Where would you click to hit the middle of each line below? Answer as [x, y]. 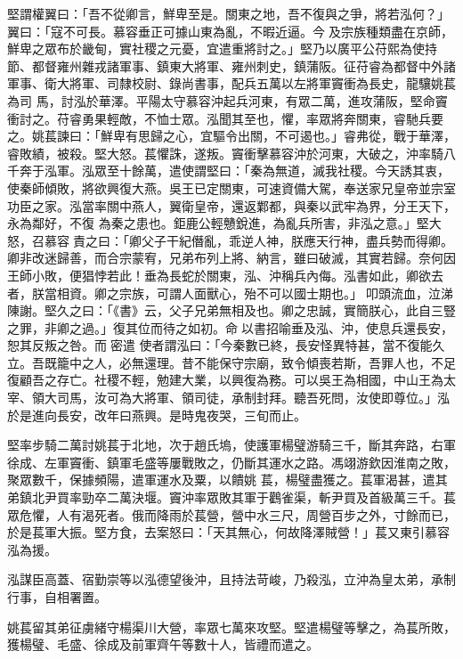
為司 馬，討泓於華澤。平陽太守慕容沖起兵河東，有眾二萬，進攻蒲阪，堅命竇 [227, 100]
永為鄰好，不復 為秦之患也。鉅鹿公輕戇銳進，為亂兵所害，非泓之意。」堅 [218, 223]
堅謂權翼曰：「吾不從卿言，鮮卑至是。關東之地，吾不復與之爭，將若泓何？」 [228, 13]
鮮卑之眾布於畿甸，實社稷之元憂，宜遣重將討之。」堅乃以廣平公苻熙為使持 [222, 49]
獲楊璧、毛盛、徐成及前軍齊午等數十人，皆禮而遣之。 [163, 644]
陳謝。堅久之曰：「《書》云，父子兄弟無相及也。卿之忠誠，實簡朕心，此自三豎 [231, 310]
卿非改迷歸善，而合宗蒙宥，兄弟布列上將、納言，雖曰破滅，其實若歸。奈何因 [231, 258]
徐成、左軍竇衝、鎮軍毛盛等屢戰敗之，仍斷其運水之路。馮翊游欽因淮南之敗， [231, 462]
